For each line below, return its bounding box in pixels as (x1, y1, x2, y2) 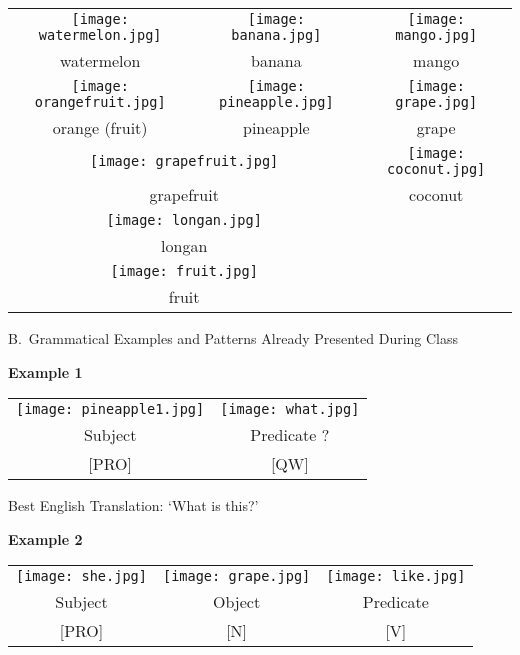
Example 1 (8, 361, 83, 382)
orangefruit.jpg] (34, 94, 166, 110)
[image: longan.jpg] (106, 212, 262, 228)
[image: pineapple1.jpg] (16, 401, 205, 418)
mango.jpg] (395, 27, 478, 43)
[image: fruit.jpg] (110, 263, 258, 279)
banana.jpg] (231, 27, 322, 43)
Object (213, 590, 261, 614)
